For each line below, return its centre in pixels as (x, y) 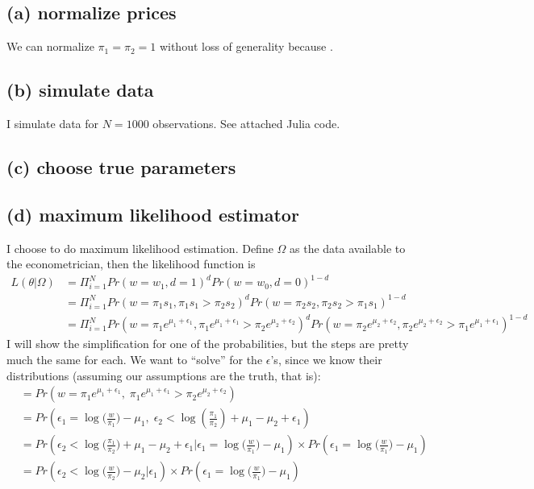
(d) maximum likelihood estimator (153, 214)
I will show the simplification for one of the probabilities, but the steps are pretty (208, 344)
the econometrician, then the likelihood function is (131, 264)
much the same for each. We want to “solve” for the (135, 359)
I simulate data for (53, 123)
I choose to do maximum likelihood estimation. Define (140, 248)
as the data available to (348, 248)
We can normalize (50, 46)
